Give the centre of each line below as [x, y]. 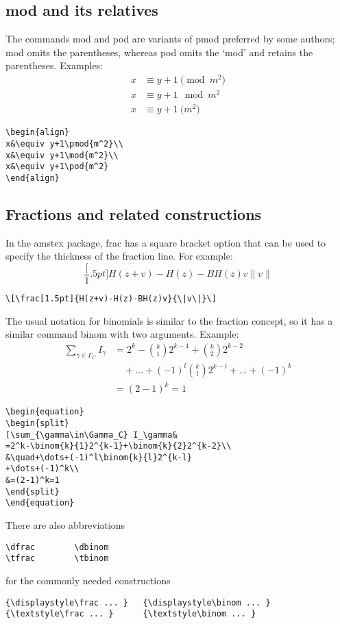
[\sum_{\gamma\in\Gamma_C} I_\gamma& [92, 435]
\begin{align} [38, 133]
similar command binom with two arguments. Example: [122, 334]
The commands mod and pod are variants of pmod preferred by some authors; [170, 39]
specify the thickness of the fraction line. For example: [119, 256]
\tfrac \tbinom [57, 559]
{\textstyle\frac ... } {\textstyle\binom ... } [131, 614]
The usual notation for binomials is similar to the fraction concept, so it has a [169, 320]
